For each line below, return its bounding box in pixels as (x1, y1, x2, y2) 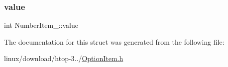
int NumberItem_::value (4, 20, 78, 30)
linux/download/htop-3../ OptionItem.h (4, 53, 123, 64)
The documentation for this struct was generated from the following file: (4, 36, 225, 47)
